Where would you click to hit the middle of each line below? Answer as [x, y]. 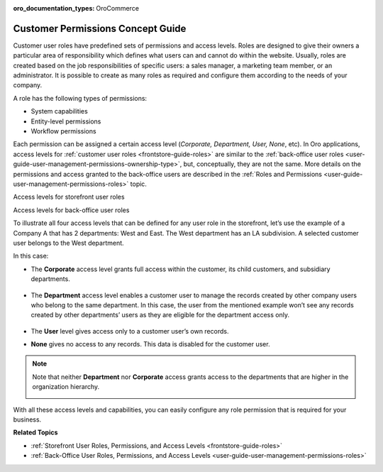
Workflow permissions [63, 131]
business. [27, 419]
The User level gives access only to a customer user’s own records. [130, 331]
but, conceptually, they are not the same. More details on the [272, 164]
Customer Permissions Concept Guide [100, 28]
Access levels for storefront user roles [69, 197]
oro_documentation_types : [54, 8]
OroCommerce [118, 8]
